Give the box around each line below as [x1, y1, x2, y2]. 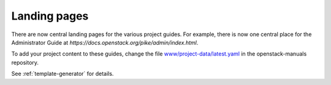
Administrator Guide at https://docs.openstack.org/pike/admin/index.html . [11, 39, 199, 46]
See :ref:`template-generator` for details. [11, 70, 114, 78]
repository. [11, 59, 39, 66]
